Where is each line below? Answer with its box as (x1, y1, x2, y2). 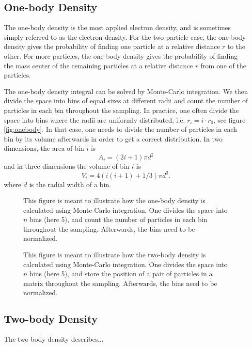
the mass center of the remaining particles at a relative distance (4, 60, 193, 70)
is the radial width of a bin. (29, 179, 111, 189)
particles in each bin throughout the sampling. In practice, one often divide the (4, 105, 239, 115)
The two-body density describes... (4, 334, 104, 344)
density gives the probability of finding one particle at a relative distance (4, 41, 220, 51)
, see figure (213, 114, 246, 125)
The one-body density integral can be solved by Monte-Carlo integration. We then (4, 86, 248, 96)
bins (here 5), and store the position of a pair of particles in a (30, 268, 213, 279)
